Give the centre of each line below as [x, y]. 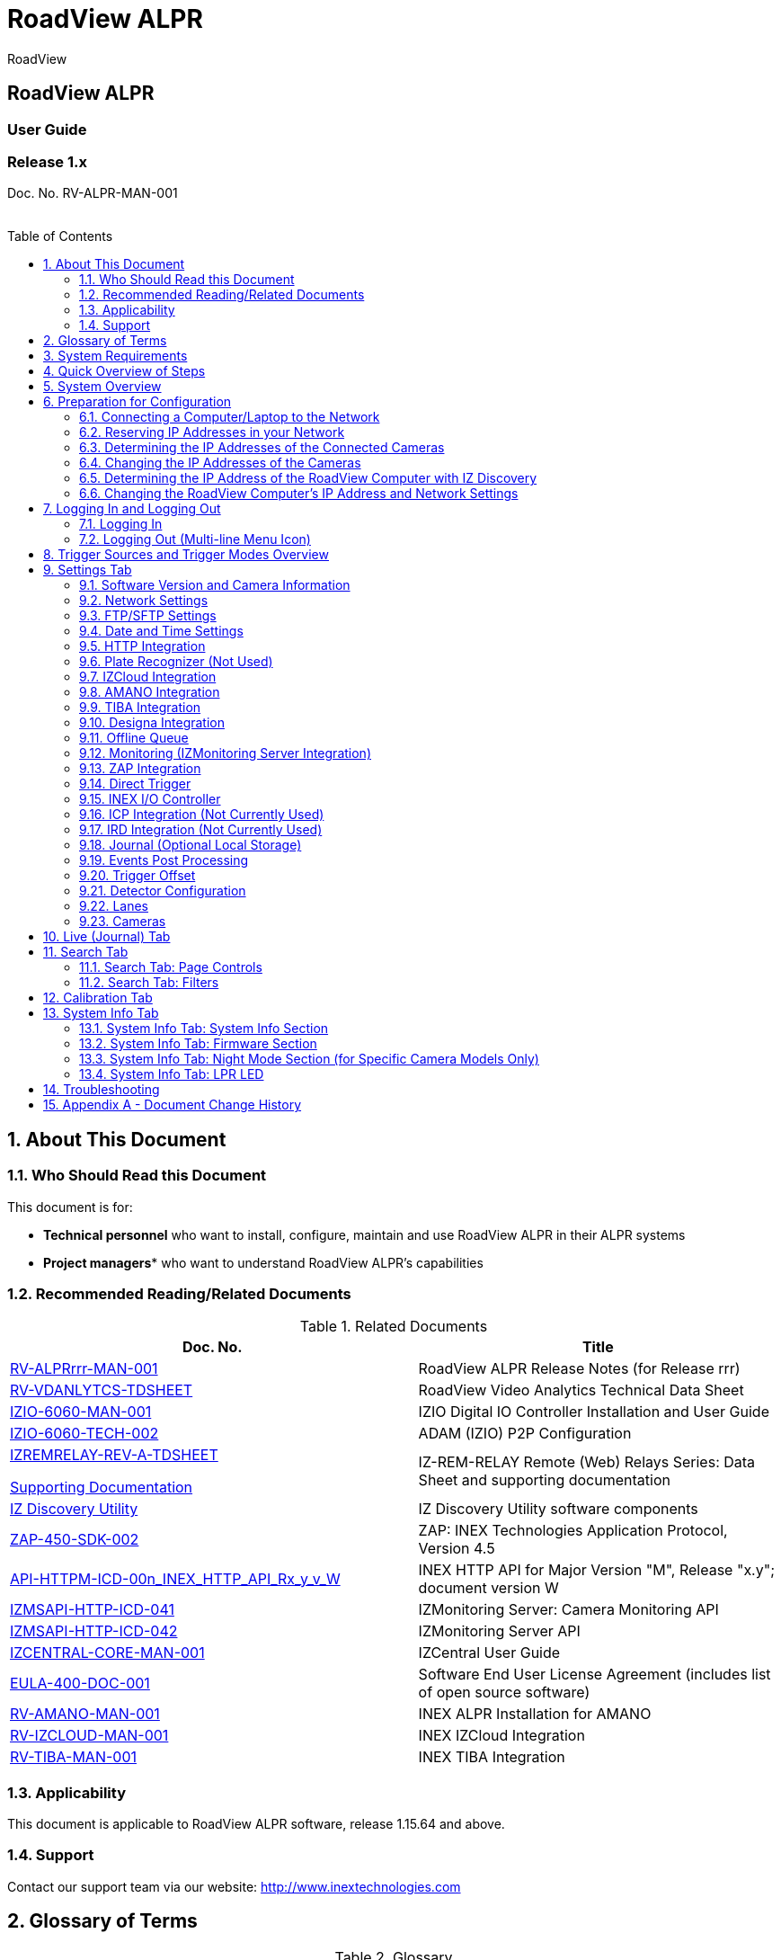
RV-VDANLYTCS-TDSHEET [102, 1390]
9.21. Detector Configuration [163, 891]
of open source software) [504, 1693]
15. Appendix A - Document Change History [173, 1105]
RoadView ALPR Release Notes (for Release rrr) [579, 1369]
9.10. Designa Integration [152, 723]
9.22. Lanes [114, 906]
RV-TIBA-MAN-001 [73, 1757]
